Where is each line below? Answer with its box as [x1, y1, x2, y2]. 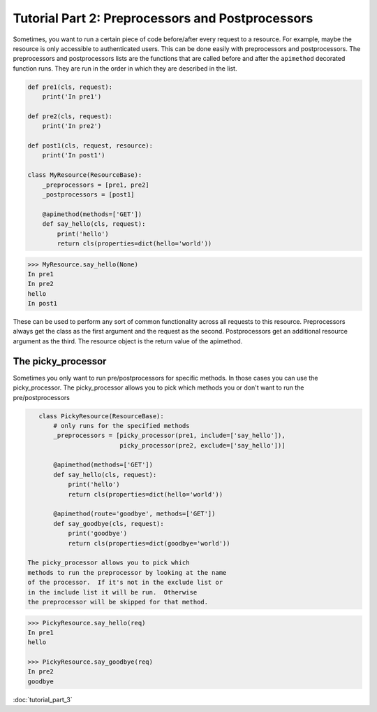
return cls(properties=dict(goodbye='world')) [68, 539, 230, 547]
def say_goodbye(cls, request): [53, 520, 164, 527]
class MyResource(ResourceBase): [27, 171, 142, 179]
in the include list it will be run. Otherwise [27, 588, 198, 596]
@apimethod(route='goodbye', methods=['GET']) [53, 510, 216, 518]
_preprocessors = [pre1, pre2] [42, 180, 149, 189]
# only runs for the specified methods [53, 422, 190, 429]
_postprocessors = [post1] [42, 191, 135, 199]
